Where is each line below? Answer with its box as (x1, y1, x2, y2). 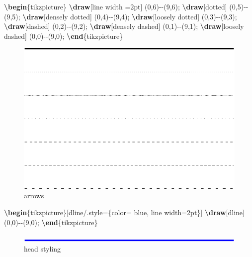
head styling (24, 243, 61, 254)
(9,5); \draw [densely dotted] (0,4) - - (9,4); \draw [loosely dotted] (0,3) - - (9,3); (4, 11, 237, 21)
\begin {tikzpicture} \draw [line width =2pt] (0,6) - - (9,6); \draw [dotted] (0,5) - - (4, 1, 249, 11)
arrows (24, 190, 44, 201)
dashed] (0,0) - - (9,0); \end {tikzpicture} (4, 30, 123, 41)
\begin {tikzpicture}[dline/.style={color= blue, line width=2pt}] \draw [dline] (4, 207, 245, 217)
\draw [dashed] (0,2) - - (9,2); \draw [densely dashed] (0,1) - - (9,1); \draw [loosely (4, 21, 244, 31)
